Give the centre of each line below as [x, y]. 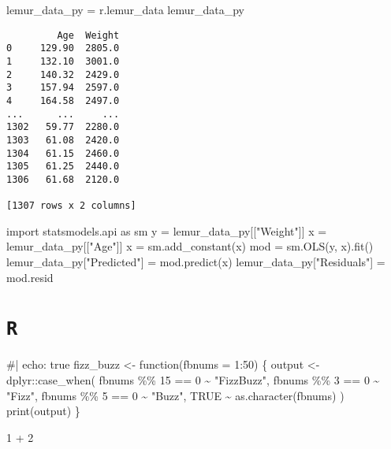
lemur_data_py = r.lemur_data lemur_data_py [125, 9]
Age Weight [88, 35]
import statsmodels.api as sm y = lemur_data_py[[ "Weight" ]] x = [167, 230]
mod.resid [30, 277]
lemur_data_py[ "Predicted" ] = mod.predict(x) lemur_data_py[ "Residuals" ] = [196, 261]
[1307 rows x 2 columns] [71, 206]
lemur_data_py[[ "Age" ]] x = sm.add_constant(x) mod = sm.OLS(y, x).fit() [190, 246]
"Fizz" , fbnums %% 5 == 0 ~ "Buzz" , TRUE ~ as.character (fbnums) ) [175, 395]
